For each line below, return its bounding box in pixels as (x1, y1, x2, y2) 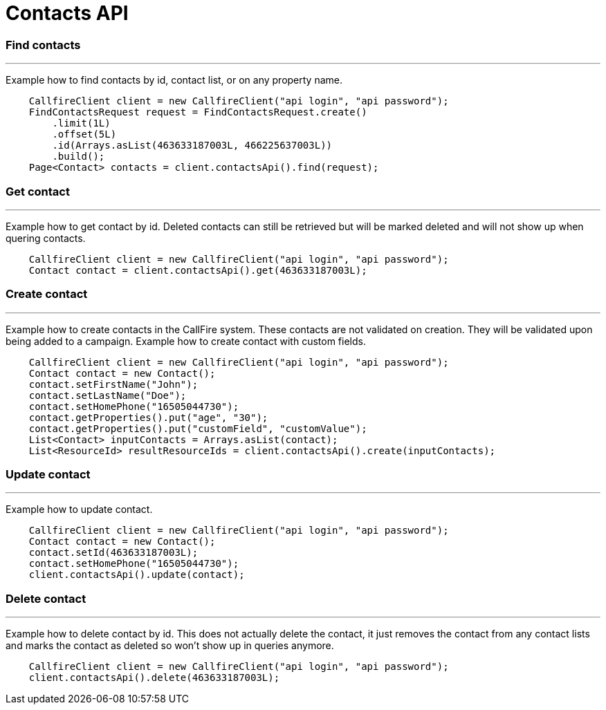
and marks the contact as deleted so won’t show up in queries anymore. (6, 639, 334, 652)
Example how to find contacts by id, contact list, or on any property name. (6, 74, 342, 86)
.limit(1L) (52, 118, 111, 129)
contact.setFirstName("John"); (28, 378, 199, 390)
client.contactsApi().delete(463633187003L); (28, 672, 280, 684)
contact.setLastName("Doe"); (28, 389, 187, 401)
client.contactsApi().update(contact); (28, 569, 245, 581)
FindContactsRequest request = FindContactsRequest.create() (28, 106, 367, 118)
